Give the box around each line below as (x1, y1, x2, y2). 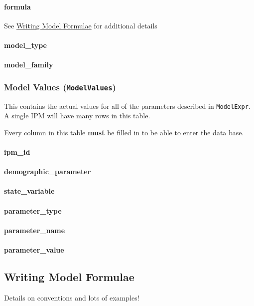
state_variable (4, 186, 55, 196)
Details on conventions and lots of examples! (4, 292, 139, 303)
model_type (4, 39, 47, 50)
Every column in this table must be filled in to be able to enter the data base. (4, 127, 244, 137)
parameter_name (4, 225, 65, 235)
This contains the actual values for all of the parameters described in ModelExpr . (4, 100, 251, 111)
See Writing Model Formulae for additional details (4, 20, 157, 30)
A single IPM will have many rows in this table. (4, 110, 150, 121)
